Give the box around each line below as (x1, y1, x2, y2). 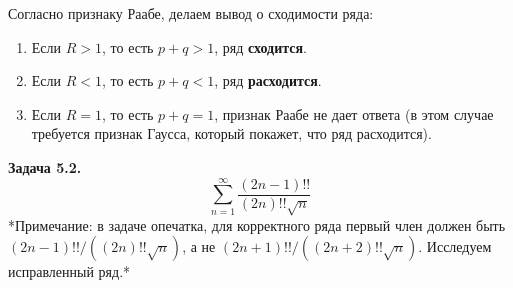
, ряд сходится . (214, 36, 307, 57)
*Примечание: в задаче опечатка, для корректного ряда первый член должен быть (8, 214, 506, 235)
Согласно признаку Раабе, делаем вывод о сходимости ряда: (8, 3, 374, 23)
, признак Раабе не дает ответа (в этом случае (214, 103, 494, 124)
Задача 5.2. (8, 156, 82, 177)
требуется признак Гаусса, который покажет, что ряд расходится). (31, 123, 432, 144)
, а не (182, 236, 216, 257)
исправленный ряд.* (8, 261, 131, 282)
